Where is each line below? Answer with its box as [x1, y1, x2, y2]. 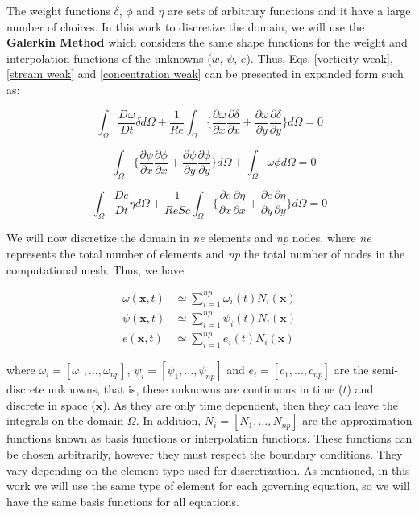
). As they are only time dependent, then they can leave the [102, 396, 398, 413]
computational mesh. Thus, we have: [6, 261, 187, 278]
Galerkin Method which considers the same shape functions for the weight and [6, 34, 408, 51]
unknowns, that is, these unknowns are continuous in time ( [48, 381, 343, 398]
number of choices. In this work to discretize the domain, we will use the [6, 18, 365, 35]
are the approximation [302, 412, 413, 429]
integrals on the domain [6, 412, 124, 429]
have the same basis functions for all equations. [6, 492, 239, 509]
